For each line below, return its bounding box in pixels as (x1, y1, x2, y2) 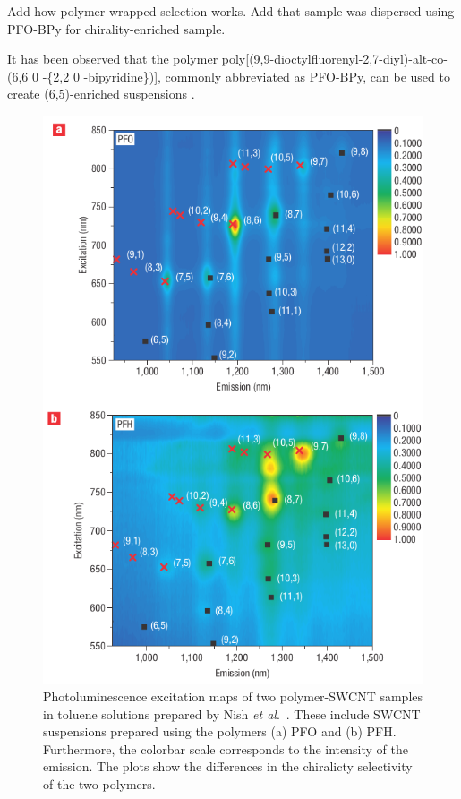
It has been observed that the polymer (7, 49, 218, 68)
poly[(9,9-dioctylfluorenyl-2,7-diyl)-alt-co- (221, 49, 448, 68)
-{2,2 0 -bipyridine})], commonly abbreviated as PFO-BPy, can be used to (42, 66, 450, 85)
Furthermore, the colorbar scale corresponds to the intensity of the (43, 739, 408, 758)
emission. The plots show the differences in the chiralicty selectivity (43, 757, 413, 776)
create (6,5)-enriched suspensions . (7, 84, 195, 103)
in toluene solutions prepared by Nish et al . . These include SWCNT (43, 704, 421, 723)
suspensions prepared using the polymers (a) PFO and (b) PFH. (43, 722, 397, 741)
